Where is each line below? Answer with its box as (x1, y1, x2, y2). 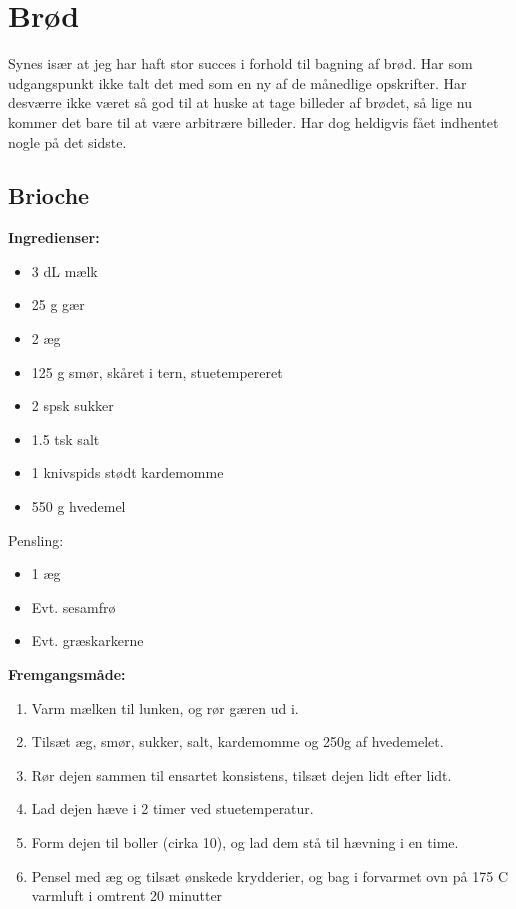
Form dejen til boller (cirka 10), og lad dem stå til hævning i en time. (31, 831, 459, 852)
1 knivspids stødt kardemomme (31, 462, 224, 483)
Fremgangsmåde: (8, 664, 126, 685)
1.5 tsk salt (31, 428, 100, 449)
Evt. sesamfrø (31, 596, 116, 617)
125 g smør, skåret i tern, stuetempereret (31, 361, 283, 382)
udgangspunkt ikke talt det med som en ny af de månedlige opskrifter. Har (8, 72, 467, 93)
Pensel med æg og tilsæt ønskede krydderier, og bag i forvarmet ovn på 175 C (31, 865, 508, 886)
